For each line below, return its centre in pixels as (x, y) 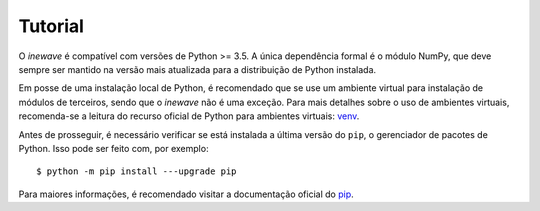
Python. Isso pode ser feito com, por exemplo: (113, 148)
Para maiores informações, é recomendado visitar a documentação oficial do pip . (186, 194)
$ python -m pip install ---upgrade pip (136, 171)
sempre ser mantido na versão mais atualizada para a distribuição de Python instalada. (197, 69)
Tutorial (51, 26)
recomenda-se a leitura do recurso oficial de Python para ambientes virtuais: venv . (189, 116)
